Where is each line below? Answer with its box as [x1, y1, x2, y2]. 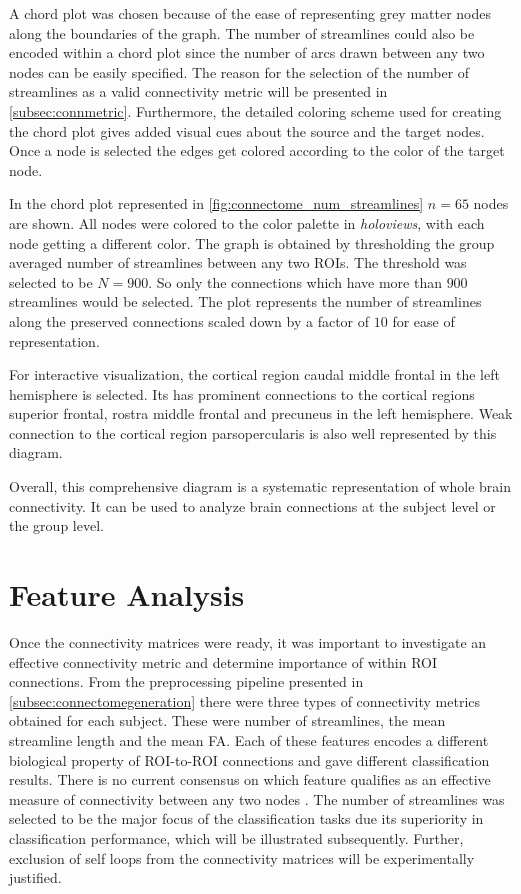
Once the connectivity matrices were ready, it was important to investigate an [9, 631, 487, 652]
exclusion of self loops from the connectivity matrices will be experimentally [9, 847, 475, 868]
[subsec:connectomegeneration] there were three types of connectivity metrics [9, 690, 481, 711]
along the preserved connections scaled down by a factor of [9, 310, 370, 331]
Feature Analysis [9, 574, 245, 615]
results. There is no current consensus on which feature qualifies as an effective [9, 769, 491, 790]
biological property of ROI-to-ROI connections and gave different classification [9, 749, 490, 770]
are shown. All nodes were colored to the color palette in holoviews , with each [9, 212, 485, 233]
